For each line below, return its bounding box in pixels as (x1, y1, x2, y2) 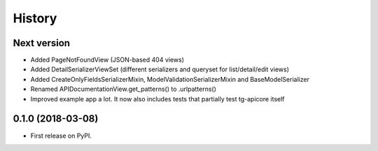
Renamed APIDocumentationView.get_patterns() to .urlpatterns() (30, 85, 217, 94)
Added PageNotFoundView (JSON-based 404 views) (30, 56, 185, 64)
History (13, 10, 57, 26)
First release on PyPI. (30, 131, 92, 140)
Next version (13, 37, 70, 49)
